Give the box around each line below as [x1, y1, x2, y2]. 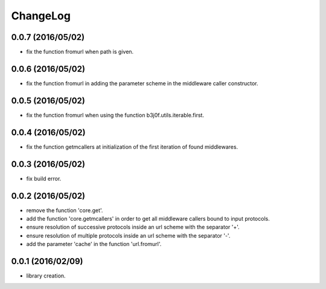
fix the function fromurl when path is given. [26, 48, 134, 56]
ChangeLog [11, 9, 71, 22]
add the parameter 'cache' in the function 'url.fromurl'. [26, 241, 162, 248]
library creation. [26, 272, 66, 279]
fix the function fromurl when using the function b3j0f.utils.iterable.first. [26, 111, 205, 119]
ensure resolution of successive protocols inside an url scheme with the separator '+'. [26, 224, 240, 231]
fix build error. [26, 175, 62, 182]
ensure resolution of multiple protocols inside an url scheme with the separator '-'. [26, 232, 231, 239]
